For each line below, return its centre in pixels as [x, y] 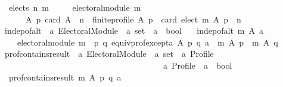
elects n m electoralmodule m [75, 7]
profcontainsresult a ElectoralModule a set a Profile [109, 54]
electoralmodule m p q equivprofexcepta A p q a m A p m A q [147, 42]
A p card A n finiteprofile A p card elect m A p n [133, 19]
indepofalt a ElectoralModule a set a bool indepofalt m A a [134, 30]
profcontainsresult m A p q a [65, 77]
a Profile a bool [198, 65]
